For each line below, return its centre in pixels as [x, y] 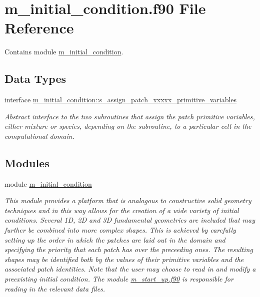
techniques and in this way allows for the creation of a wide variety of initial [122, 210]
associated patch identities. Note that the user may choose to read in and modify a [130, 269]
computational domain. [39, 136]
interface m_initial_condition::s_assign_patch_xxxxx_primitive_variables [121, 100]
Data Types [35, 79]
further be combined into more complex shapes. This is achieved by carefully [120, 230]
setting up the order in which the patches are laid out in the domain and [115, 239]
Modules [27, 162]
